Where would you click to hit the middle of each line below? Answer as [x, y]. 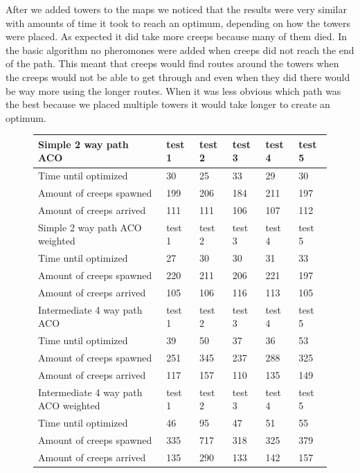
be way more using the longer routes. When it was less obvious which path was [173, 90]
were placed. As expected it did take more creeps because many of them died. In [176, 36]
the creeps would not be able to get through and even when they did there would [178, 77]
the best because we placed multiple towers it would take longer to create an [168, 104]
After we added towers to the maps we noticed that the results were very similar [176, 9]
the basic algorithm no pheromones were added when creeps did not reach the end [180, 50]
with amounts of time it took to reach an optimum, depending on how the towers [178, 23]
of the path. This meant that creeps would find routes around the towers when [172, 63]
